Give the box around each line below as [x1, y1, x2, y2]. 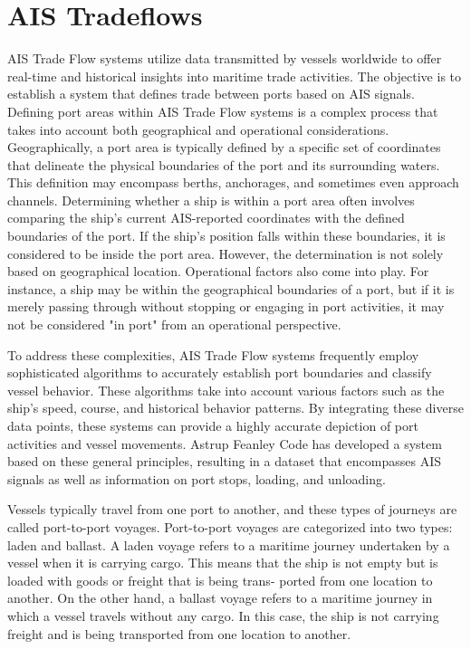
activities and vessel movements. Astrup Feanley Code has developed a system [7, 434, 442, 453]
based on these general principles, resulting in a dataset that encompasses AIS [7, 452, 442, 471]
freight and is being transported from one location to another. [7, 624, 351, 643]
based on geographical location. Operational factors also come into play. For [7, 262, 429, 281]
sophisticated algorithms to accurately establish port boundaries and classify [7, 363, 432, 382]
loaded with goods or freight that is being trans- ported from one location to [7, 570, 433, 589]
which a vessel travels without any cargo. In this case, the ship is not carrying [7, 606, 439, 625]
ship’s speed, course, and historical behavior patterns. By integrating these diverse [7, 398, 464, 417]
